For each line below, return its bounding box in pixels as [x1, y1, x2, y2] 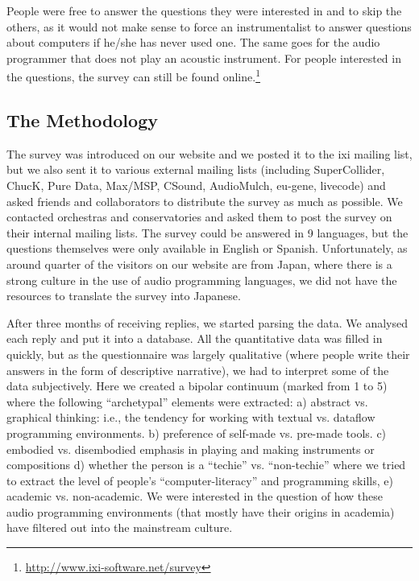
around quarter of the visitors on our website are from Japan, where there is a [6, 255, 392, 272]
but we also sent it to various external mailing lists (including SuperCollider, [6, 161, 385, 178]
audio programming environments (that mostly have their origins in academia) [6, 503, 395, 520]
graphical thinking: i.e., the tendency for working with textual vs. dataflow [6, 409, 375, 426]
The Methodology [6, 108, 158, 133]
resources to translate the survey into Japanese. [6, 287, 241, 304]
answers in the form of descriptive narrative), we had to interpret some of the [6, 361, 389, 378]
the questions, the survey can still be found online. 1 [6, 66, 260, 85]
